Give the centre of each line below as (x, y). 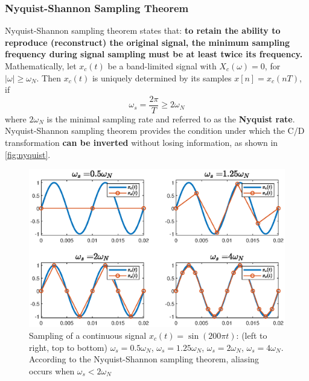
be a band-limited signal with (162, 66)
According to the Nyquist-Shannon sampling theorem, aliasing (144, 359)
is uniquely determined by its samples (162, 77)
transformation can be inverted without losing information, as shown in (142, 143)
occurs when (52, 370)
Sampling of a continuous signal (88, 335)
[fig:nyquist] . (28, 154)
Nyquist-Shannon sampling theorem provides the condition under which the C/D (155, 131)
